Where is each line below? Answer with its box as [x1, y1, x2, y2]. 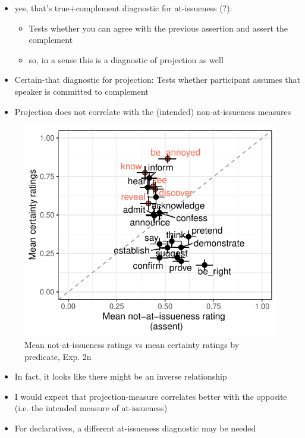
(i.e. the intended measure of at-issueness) [14, 402, 168, 414]
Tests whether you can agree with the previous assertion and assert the [29, 21, 288, 34]
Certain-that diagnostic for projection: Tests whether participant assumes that [14, 73, 300, 86]
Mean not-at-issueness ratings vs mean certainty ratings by [24, 338, 240, 351]
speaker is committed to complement [14, 85, 149, 97]
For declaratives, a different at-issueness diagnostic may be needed [14, 422, 256, 434]
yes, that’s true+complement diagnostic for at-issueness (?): [14, 2, 232, 14]
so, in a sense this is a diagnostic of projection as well [29, 53, 224, 66]
